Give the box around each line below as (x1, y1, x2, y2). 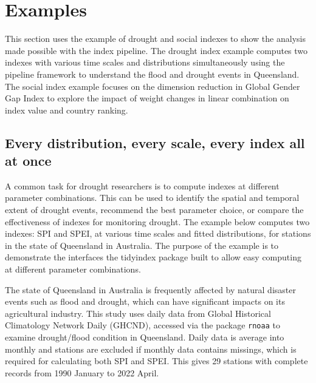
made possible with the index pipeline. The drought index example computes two (5, 44, 308, 56)
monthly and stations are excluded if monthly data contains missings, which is (5, 342, 297, 355)
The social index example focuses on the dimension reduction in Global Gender (5, 80, 300, 92)
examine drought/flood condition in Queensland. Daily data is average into (5, 331, 284, 344)
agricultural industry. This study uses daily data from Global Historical (5, 307, 271, 319)
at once (5, 151, 52, 170)
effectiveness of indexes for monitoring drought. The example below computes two (5, 215, 310, 228)
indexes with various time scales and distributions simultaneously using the (5, 56, 285, 69)
